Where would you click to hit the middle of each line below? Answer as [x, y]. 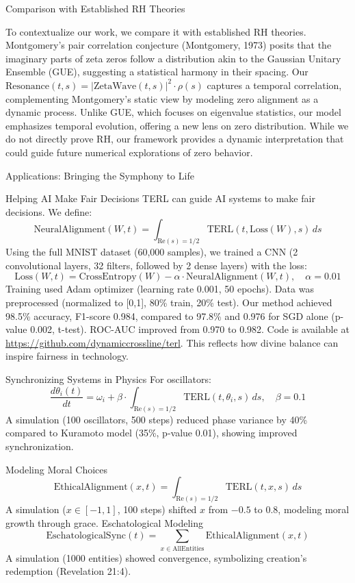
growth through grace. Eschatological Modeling [104, 522]
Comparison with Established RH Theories [95, 8]
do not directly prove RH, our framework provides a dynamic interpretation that [175, 139]
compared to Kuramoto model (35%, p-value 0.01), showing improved [152, 433]
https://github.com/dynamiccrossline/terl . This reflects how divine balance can [172, 342]
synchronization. [40, 446]
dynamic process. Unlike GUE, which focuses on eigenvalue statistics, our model [173, 112]
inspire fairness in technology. [67, 356]
